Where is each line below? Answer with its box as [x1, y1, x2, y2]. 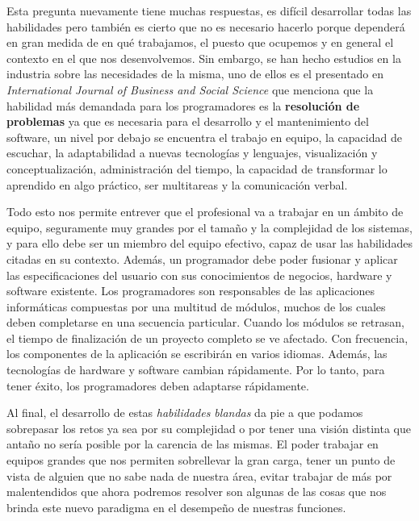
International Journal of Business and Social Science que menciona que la [6, 81, 374, 98]
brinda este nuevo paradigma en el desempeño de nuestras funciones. [6, 498, 346, 515]
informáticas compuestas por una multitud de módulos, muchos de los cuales [6, 298, 386, 315]
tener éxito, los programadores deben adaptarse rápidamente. [6, 377, 309, 394]
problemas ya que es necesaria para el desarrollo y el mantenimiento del [6, 113, 369, 130]
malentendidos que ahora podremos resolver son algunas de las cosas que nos [6, 483, 387, 500]
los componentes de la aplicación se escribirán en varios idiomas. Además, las [6, 345, 388, 362]
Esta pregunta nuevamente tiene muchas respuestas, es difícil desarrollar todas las [6, 2, 412, 19]
